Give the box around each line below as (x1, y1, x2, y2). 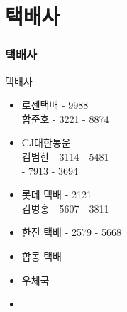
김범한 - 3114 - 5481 (21, 149, 109, 163)
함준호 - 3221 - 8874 (21, 111, 109, 126)
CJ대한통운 (21, 135, 71, 150)
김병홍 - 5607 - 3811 (21, 200, 109, 215)
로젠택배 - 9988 (21, 97, 89, 112)
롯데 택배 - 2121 (21, 187, 92, 202)
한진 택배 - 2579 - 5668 (21, 225, 121, 240)
